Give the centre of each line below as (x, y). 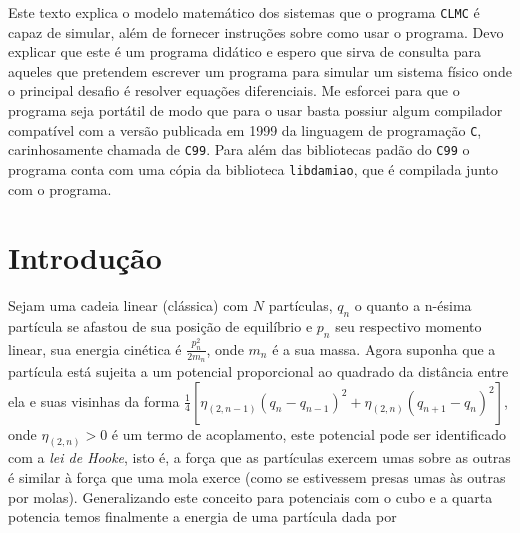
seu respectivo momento (408, 326)
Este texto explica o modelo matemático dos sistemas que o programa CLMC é (244, 12)
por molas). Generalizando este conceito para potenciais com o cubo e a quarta (250, 496)
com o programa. (60, 188)
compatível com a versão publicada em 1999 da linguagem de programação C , (245, 129)
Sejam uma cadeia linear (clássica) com (128, 305)
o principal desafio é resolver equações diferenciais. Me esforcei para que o (234, 90)
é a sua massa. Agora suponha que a (384, 348)
